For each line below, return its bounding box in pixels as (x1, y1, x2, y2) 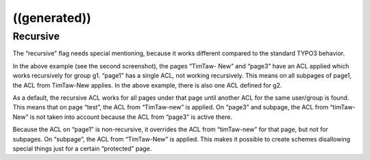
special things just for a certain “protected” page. (12, 144, 152, 152)
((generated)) (12, 10, 92, 25)
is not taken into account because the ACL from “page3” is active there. (29, 113, 233, 121)
